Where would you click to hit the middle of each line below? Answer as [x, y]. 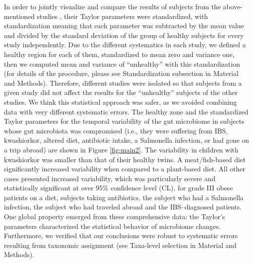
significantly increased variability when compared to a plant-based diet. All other [125, 169]
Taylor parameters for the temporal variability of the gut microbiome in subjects [124, 121]
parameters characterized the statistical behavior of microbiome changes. [112, 226]
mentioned [19, 16]
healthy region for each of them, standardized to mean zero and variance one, [119, 54]
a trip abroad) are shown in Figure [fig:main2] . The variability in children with [121, 149]
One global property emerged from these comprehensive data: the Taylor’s [115, 216]
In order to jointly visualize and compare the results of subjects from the [112, 6]
